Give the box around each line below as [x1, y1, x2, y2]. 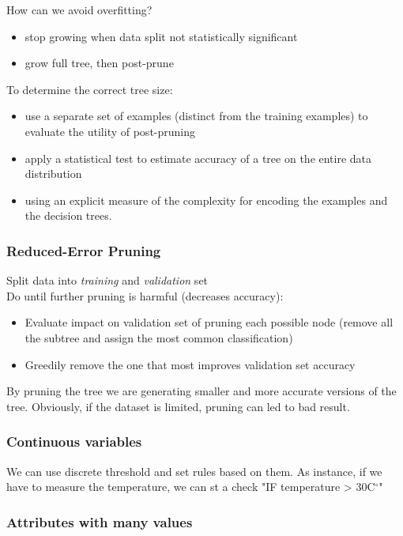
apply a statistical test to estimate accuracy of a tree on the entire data [24, 149, 372, 166]
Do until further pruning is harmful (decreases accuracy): [6, 287, 284, 304]
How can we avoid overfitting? [6, 2, 153, 17]
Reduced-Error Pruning [6, 240, 161, 260]
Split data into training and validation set [6, 272, 209, 289]
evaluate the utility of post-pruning [24, 123, 196, 139]
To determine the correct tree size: [6, 81, 173, 97]
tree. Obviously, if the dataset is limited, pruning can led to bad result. [6, 398, 350, 414]
